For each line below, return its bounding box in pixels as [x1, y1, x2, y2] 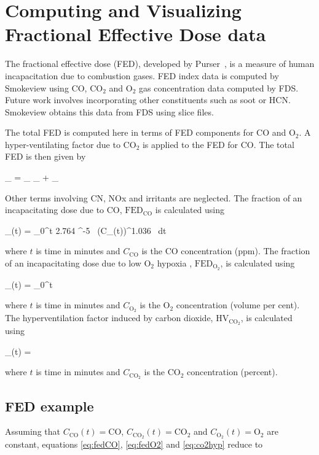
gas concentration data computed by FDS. [138, 81, 299, 94]
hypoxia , [157, 257, 192, 270]
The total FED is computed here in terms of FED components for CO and [5, 126, 286, 139]
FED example [5, 396, 94, 415]
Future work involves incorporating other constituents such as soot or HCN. [5, 93, 291, 106]
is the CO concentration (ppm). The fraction [141, 244, 310, 257]
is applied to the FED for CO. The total [142, 138, 294, 150]
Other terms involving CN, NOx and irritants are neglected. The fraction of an [5, 191, 302, 204]
